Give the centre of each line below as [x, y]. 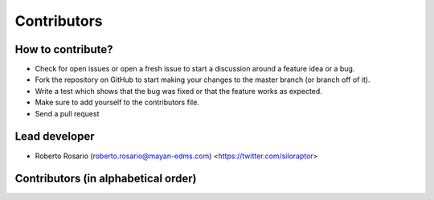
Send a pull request [67, 113]
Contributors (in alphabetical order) [106, 179]
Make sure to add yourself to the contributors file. [117, 102]
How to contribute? [64, 49]
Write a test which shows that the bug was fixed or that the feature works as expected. [179, 91]
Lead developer [55, 137]
